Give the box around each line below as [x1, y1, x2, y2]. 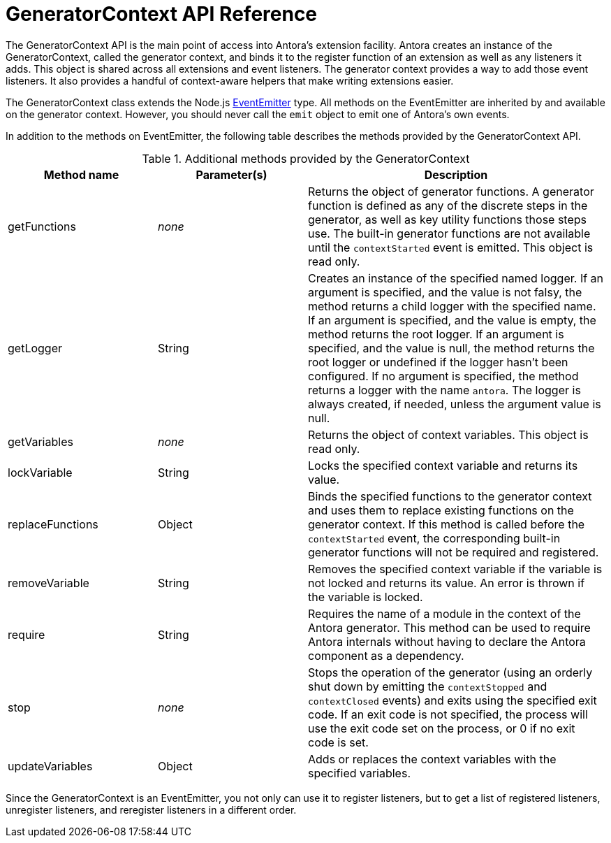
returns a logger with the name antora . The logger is [308, 382, 581, 397]
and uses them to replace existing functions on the [308, 503, 574, 517]
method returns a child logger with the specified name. [308, 298, 596, 313]
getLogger [8, 340, 62, 355]
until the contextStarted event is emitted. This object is [308, 240, 594, 254]
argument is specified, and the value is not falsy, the [308, 284, 582, 299]
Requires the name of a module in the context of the [308, 606, 581, 621]
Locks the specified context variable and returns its [308, 458, 578, 473]
